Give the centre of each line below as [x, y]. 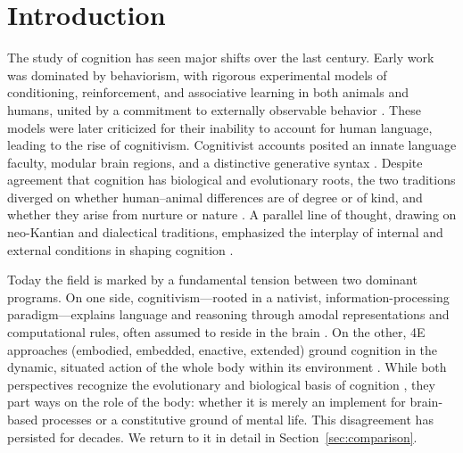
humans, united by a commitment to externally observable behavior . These [214, 109]
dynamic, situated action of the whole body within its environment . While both [227, 367]
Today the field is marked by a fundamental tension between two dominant [212, 280]
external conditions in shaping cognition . [120, 249]
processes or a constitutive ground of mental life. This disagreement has [237, 419]
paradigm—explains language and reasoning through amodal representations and [228, 314]
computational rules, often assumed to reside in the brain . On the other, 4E [216, 332]
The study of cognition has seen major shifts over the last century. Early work [221, 58]
